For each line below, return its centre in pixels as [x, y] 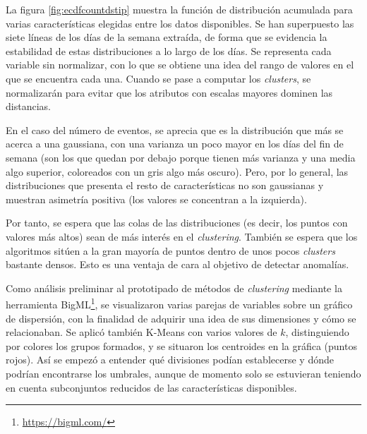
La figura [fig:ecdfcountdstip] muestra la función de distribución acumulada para [179, 9]
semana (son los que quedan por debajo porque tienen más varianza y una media [181, 157]
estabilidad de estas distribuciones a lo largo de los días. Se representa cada [169, 50]
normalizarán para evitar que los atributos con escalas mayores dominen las [169, 92]
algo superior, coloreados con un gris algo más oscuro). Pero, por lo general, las [177, 171]
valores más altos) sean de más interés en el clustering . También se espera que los [182, 236]
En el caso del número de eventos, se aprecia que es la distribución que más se [175, 129]
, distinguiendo [317, 332]
